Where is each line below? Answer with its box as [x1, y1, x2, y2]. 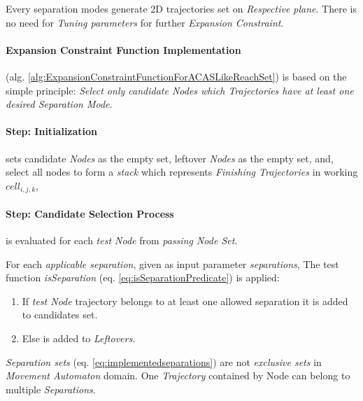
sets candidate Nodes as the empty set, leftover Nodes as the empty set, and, [6, 150, 334, 165]
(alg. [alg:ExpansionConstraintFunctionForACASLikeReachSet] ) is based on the [6, 69, 347, 83]
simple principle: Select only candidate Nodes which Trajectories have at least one [6, 83, 354, 97]
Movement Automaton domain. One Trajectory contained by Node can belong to [6, 368, 350, 383]
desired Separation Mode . [6, 97, 113, 111]
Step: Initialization [6, 124, 98, 139]
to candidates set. [22, 307, 98, 322]
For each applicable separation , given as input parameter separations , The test [6, 256, 339, 271]
